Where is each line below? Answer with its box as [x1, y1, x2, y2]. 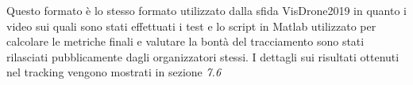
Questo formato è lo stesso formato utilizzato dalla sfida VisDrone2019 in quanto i [6, 2, 407, 18]
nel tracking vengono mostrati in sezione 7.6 [6, 64, 222, 80]
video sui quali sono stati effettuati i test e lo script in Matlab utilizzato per [6, 17, 376, 34]
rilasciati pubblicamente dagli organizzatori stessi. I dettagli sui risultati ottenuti [6, 48, 399, 65]
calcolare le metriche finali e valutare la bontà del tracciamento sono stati [6, 33, 365, 50]
